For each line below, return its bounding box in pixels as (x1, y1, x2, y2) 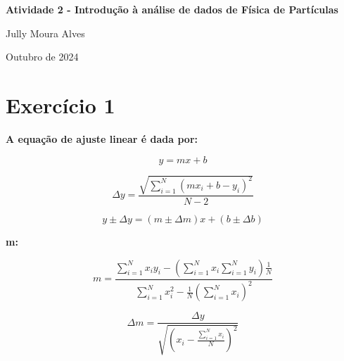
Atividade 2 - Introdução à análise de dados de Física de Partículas (6, 2, 338, 16)
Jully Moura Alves (6, 25, 85, 40)
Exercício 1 (6, 90, 115, 119)
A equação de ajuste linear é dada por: (6, 131, 198, 146)
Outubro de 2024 (6, 49, 79, 64)
